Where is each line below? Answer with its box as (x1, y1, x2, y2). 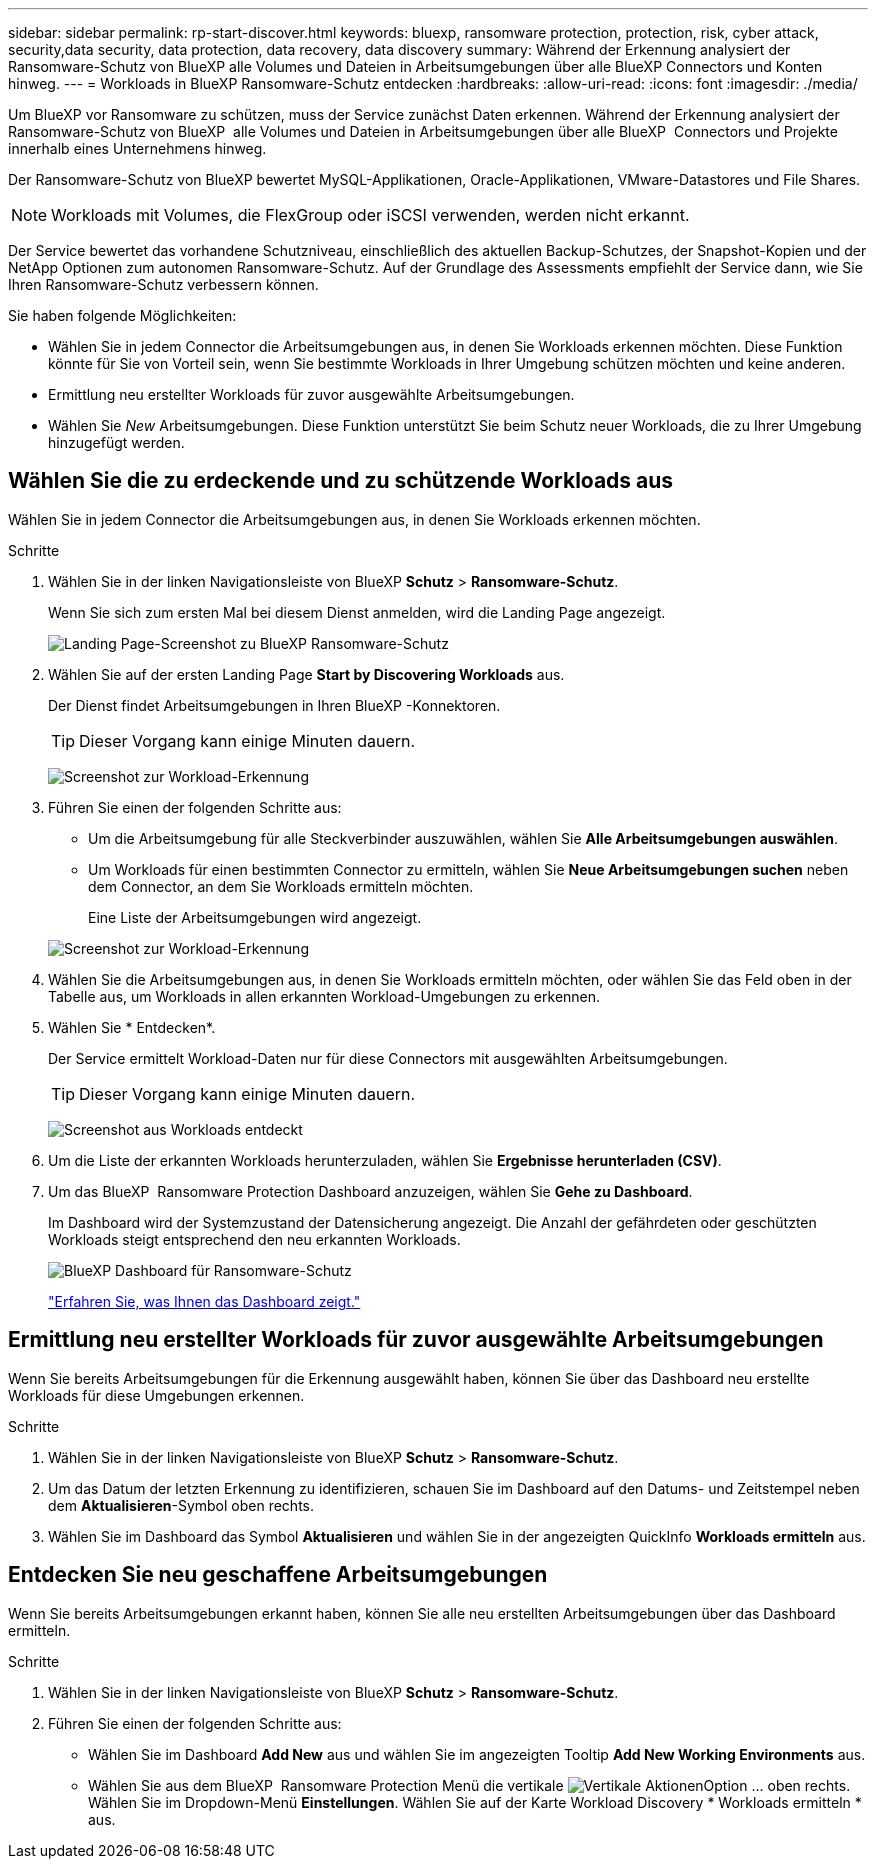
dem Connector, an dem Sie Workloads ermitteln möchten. (88, 877, 474, 895)
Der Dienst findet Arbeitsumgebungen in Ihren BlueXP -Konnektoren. (48, 696, 501, 714)
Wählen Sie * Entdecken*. (48, 1018, 216, 1036)
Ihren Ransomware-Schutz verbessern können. (8, 276, 319, 293)
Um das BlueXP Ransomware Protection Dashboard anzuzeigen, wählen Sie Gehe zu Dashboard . (48, 1182, 693, 1200)
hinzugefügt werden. (48, 434, 185, 451)
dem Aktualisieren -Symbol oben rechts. (48, 1496, 314, 1514)
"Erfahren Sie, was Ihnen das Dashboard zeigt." (48, 1292, 361, 1310)
